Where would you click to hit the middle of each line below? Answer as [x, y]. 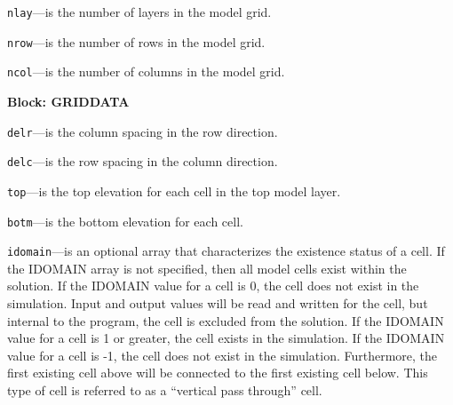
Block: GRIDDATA [68, 101]
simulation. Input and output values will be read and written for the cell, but [218, 303]
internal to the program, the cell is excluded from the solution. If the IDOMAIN [226, 320]
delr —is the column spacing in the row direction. [143, 131]
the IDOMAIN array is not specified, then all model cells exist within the [207, 268]
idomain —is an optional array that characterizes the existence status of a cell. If [226, 251]
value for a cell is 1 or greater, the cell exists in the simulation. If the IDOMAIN [226, 338]
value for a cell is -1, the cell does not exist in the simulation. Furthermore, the [223, 355]
